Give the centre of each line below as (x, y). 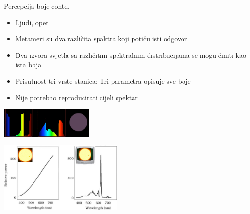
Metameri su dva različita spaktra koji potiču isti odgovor (101, 39)
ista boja (28, 64)
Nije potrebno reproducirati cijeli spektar (76, 97)
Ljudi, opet (32, 22)
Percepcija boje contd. (37, 6)
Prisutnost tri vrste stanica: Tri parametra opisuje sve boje (103, 80)
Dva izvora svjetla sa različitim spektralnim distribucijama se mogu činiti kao (131, 55)
